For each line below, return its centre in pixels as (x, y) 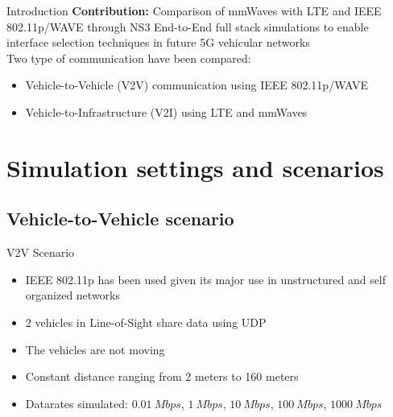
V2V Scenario (41, 252)
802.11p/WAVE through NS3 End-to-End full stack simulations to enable (188, 26)
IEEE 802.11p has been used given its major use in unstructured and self (206, 279)
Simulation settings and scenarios (195, 167)
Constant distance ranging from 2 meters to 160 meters (162, 376)
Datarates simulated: (77, 403)
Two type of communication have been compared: (129, 58)
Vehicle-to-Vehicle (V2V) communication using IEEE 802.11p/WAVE (196, 85)
